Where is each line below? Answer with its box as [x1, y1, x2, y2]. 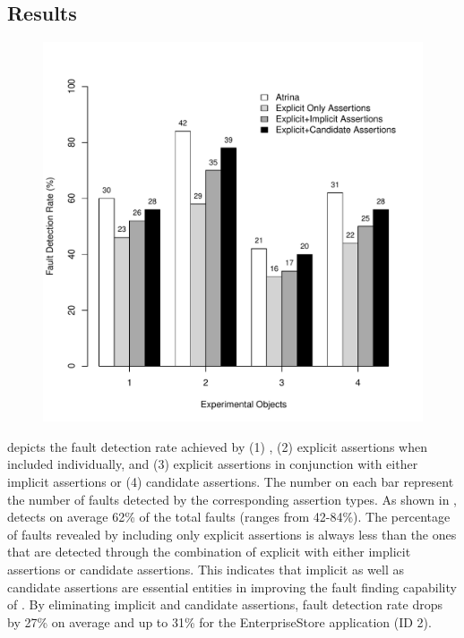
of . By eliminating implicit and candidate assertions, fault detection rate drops [7, 595, 443, 614]
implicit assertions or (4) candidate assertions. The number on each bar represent [7, 472, 454, 490]
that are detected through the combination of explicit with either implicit [7, 542, 411, 561]
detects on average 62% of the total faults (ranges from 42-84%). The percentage [7, 507, 451, 526]
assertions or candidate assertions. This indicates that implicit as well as [7, 559, 405, 578]
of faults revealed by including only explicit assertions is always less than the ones [7, 524, 457, 543]
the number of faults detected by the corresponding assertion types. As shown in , [7, 489, 457, 508]
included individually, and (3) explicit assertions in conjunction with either [7, 455, 418, 473]
